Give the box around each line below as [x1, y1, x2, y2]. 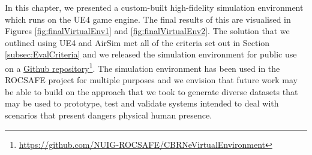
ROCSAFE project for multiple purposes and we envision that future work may [5, 74, 298, 86]
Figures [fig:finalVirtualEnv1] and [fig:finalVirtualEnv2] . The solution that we [5, 25, 290, 37]
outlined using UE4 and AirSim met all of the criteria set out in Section [5, 36, 270, 48]
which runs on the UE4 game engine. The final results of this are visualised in [5, 13, 291, 25]
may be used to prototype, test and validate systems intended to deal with [5, 97, 279, 110]
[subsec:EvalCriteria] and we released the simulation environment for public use [5, 48, 297, 60]
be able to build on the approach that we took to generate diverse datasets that [5, 85, 298, 98]
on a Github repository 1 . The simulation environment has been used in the [5, 60, 280, 74]
